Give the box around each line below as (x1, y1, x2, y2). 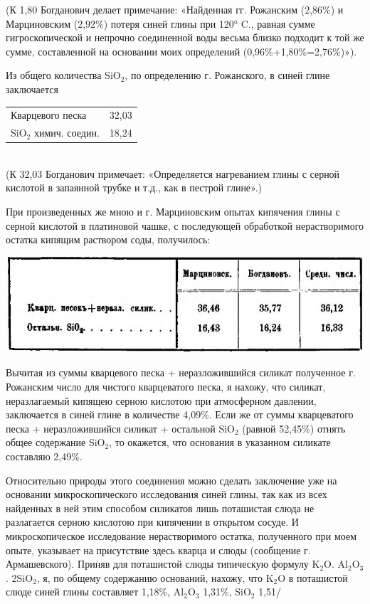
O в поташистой (277, 570, 348, 585)
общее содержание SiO (6, 435, 105, 450)
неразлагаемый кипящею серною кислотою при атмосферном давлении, (6, 393, 317, 408)
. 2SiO (6, 570, 33, 585)
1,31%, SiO (203, 584, 251, 599)
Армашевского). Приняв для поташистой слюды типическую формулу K (6, 556, 320, 571)
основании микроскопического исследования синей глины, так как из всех (6, 487, 327, 502)
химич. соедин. (33, 125, 100, 140)
